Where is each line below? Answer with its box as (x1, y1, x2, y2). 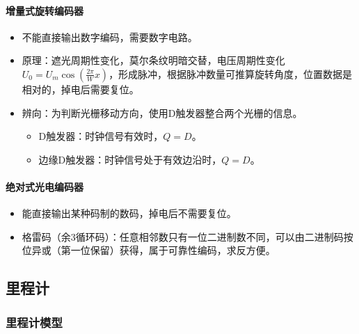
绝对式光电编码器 (6, 179, 83, 193)
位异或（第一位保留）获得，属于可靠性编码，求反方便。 (22, 243, 276, 257)
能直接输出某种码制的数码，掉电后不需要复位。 (22, 206, 237, 221)
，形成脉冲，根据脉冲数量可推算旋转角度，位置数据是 (109, 66, 353, 81)
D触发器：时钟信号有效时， (38, 129, 163, 143)
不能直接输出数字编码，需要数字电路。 (22, 29, 198, 44)
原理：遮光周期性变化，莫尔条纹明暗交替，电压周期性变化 (22, 53, 285, 67)
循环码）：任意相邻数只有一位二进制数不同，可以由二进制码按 (75, 229, 353, 244)
